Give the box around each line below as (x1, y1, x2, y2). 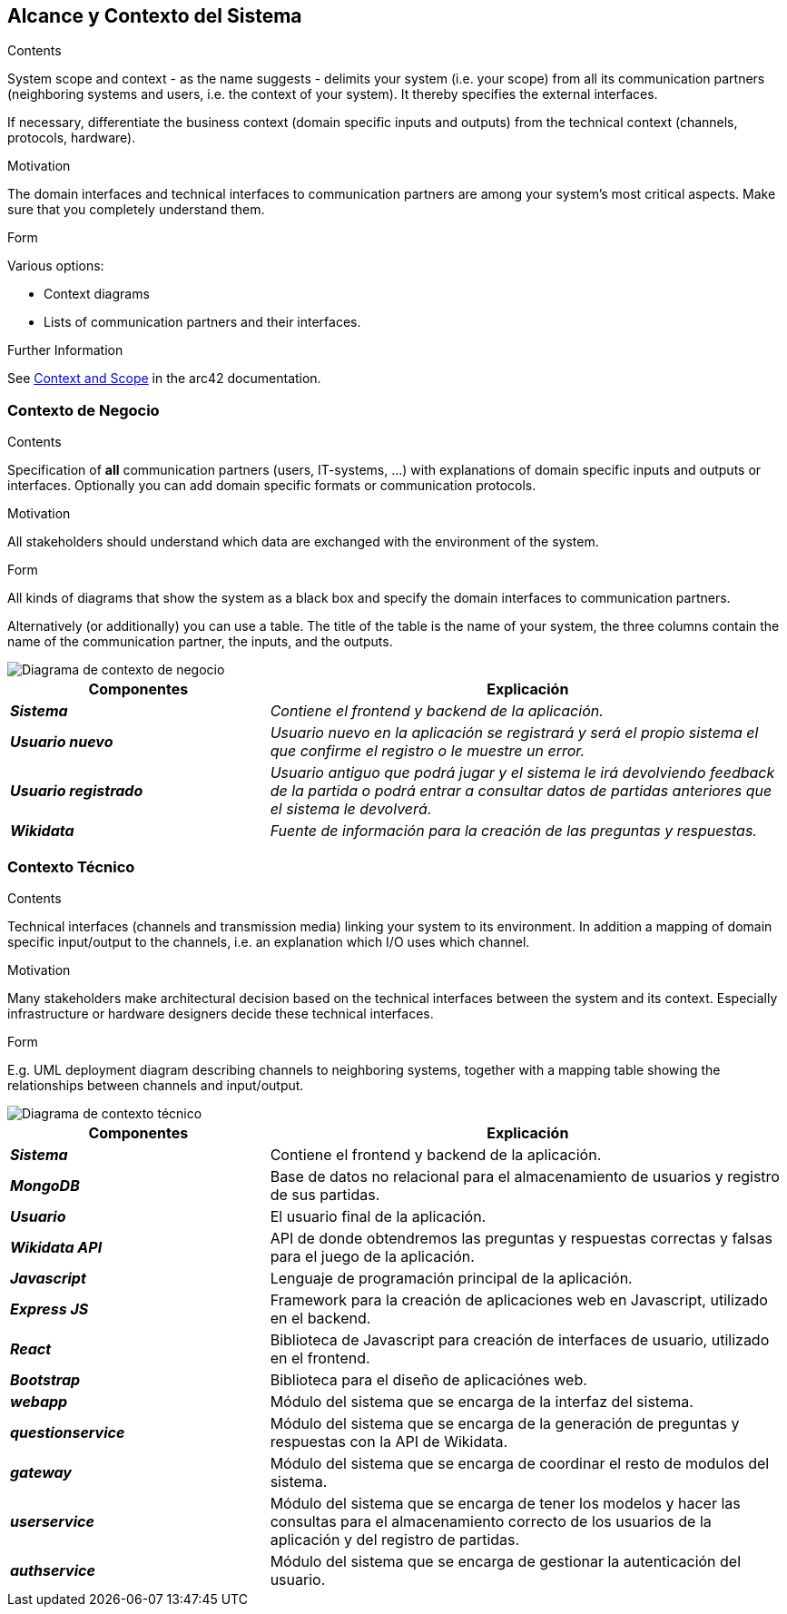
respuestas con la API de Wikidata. (270, 1432, 508, 1451)
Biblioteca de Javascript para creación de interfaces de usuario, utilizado (270, 1330, 770, 1349)
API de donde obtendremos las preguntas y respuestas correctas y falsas (270, 1228, 772, 1247)
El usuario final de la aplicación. (270, 1206, 487, 1225)
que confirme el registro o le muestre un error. (270, 742, 585, 761)
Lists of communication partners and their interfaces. (44, 314, 361, 330)
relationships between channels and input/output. (7, 1077, 304, 1093)
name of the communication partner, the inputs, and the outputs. (7, 634, 393, 650)
